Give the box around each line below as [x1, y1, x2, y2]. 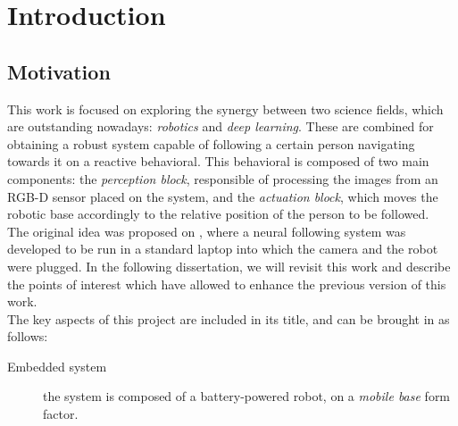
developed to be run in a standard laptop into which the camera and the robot [7, 239, 438, 258]
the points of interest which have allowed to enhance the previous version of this [7, 274, 446, 293]
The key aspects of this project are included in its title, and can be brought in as [7, 309, 450, 328]
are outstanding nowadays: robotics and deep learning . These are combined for [7, 117, 434, 136]
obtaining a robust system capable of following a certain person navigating [7, 134, 415, 153]
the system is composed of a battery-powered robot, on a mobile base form [43, 387, 451, 405]
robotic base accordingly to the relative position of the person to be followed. [7, 205, 429, 223]
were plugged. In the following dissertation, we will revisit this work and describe [7, 256, 451, 275]
